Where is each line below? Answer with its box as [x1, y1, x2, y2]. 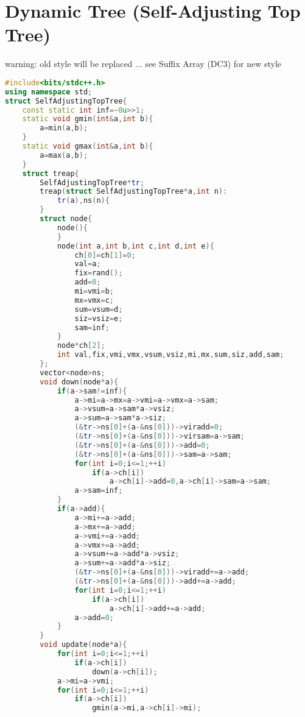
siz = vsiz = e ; [74, 314, 123, 323]
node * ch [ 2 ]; [57, 341, 105, 350]
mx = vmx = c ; [74, 295, 114, 305]
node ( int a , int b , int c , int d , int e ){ [57, 241, 214, 250]
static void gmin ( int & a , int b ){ [22, 115, 153, 124]
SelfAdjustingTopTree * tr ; [40, 178, 145, 187]
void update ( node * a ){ [40, 640, 127, 649]
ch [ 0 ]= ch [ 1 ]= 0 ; [74, 250, 136, 260]
